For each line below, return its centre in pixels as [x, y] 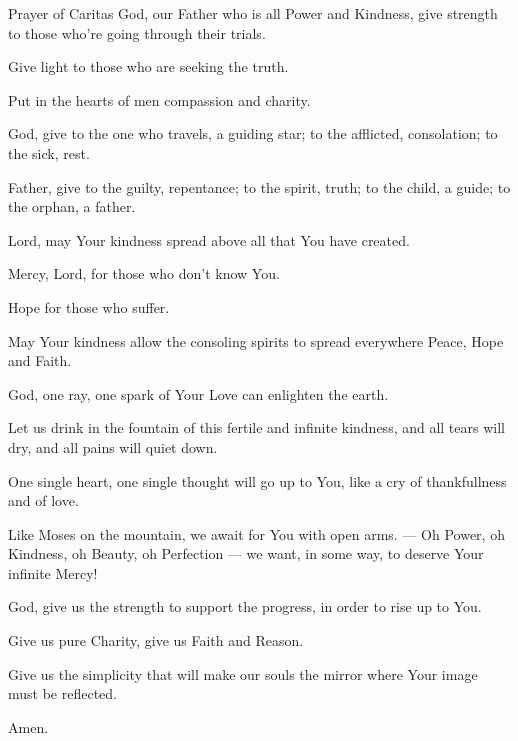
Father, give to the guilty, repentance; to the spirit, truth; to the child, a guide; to [259, 186]
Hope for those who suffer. [89, 306]
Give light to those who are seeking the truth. [148, 66]
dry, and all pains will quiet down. [113, 446]
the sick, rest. [49, 152]
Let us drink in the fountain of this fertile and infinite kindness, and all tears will [256, 427]
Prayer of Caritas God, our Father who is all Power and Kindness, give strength [253, 13]
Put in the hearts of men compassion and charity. [159, 99]
